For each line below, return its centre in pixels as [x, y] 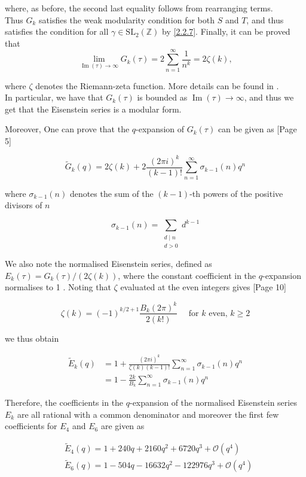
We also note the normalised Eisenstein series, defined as [108, 264]
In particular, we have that [54, 97]
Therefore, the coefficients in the [64, 402]
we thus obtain [32, 338]
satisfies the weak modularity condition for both [127, 19]
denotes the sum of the [111, 193]
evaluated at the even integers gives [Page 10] [204, 287]
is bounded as [162, 97]
